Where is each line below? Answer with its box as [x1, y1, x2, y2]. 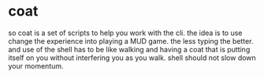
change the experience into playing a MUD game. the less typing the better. [8, 36, 254, 45]
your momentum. [8, 61, 64, 70]
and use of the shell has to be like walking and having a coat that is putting [8, 44, 251, 54]
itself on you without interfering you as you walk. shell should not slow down [8, 53, 256, 62]
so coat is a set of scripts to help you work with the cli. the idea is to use [8, 28, 243, 37]
